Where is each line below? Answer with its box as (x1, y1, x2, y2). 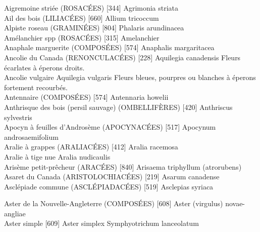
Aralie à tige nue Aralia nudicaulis (4, 151, 111, 162)
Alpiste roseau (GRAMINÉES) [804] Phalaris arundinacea (4, 22, 184, 33)
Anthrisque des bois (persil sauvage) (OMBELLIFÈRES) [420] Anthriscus (4, 101, 233, 112)
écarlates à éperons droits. (4, 62, 85, 72)
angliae (4, 208, 26, 218)
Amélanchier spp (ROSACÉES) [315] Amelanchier (4, 32, 160, 43)
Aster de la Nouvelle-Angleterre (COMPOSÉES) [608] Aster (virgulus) (4, 198, 223, 209)
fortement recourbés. (4, 82, 68, 92)
